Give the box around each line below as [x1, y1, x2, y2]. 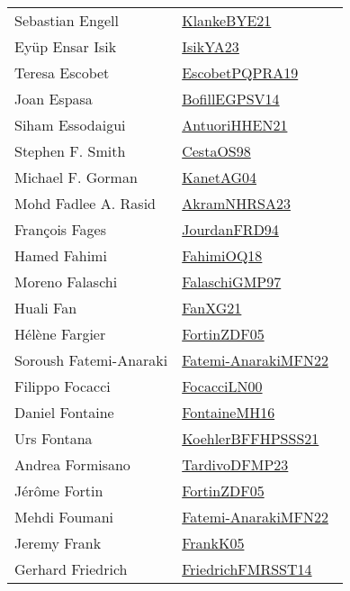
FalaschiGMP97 [182, 271, 282, 292]
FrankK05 [182, 532, 245, 553]
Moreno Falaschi [14, 271, 118, 292]
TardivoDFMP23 [182, 454, 289, 475]
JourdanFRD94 [182, 219, 279, 240]
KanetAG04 [182, 167, 257, 187]
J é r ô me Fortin [14, 480, 103, 501]
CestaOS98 [182, 141, 251, 161]
